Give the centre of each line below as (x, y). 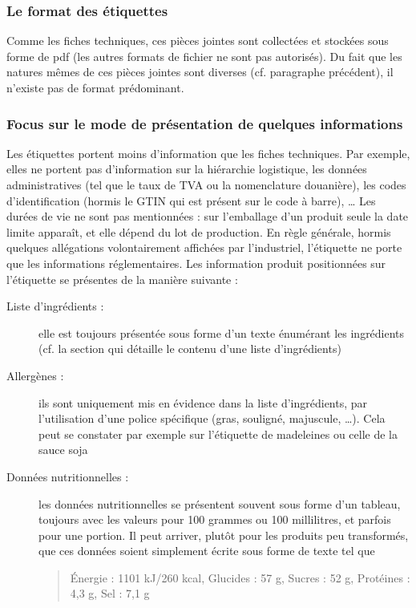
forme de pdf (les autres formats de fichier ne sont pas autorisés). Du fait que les (204, 56)
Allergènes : (35, 375)
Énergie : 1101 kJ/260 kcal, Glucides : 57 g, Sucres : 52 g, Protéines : (240, 577)
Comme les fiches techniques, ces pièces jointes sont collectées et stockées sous (198, 41)
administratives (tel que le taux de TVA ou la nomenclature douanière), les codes (206, 184)
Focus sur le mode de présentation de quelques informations (205, 123)
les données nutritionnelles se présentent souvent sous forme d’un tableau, (220, 503)
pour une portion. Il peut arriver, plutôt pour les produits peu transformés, (224, 535)
